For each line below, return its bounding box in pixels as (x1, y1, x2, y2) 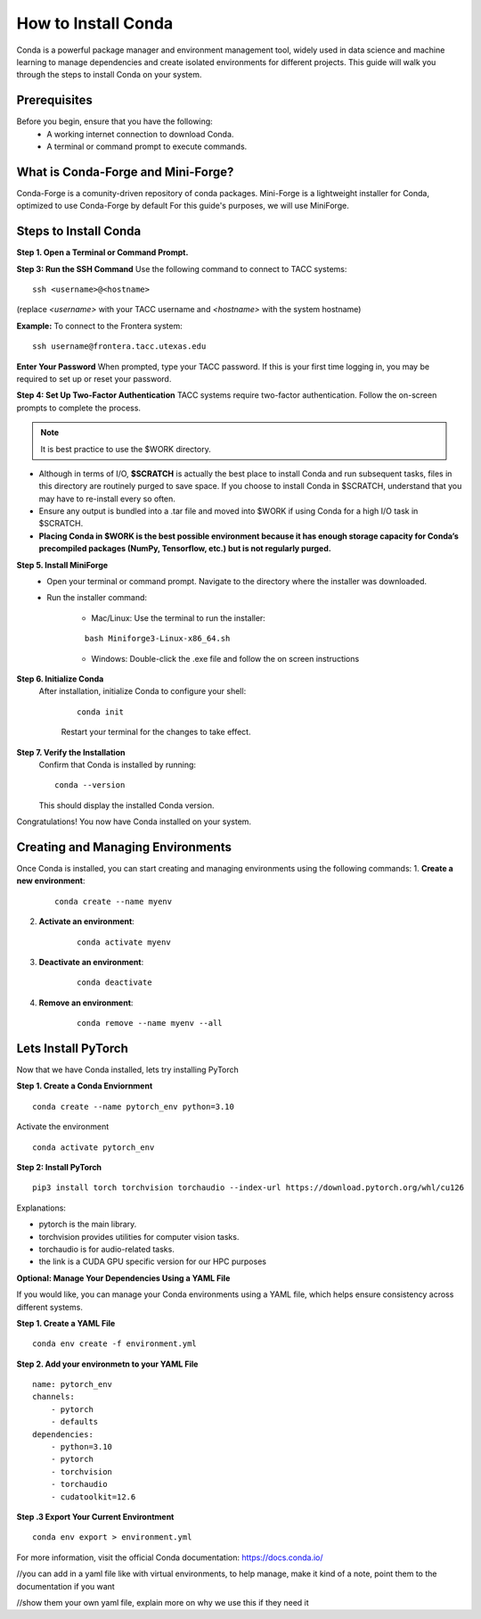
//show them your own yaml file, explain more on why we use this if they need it (16, 1597, 309, 1607)
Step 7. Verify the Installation (16, 747, 126, 757)
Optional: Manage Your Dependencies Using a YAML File (16, 1272, 231, 1284)
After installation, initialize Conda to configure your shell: (38, 686, 247, 697)
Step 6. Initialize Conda (16, 673, 104, 684)
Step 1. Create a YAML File (16, 1318, 116, 1328)
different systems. (16, 1301, 84, 1312)
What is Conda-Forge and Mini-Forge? (16, 164, 234, 179)
